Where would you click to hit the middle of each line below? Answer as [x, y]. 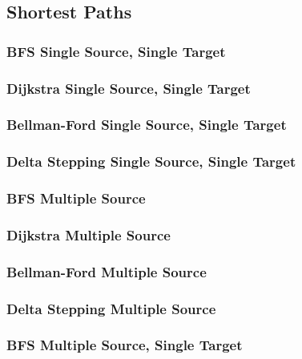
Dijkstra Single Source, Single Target [129, 88]
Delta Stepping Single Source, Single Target [151, 161]
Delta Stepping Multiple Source [111, 308]
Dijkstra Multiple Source [89, 234]
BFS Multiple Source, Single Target [125, 345]
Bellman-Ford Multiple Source [107, 271]
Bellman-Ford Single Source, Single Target [147, 125]
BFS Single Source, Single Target [116, 51]
